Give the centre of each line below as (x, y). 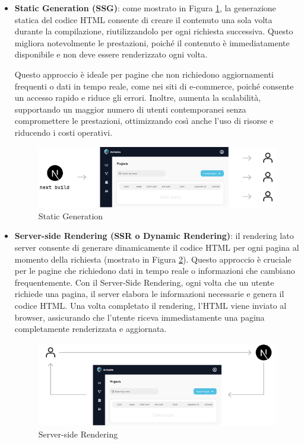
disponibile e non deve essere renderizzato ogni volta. (111, 54)
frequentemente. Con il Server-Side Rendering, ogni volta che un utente (144, 282)
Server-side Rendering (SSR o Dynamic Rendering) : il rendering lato (154, 236)
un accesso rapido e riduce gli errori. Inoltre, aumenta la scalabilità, (138, 98)
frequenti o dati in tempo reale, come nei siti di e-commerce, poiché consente (154, 86)
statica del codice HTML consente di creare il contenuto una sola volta (143, 19)
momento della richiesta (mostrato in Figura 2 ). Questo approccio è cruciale (153, 259)
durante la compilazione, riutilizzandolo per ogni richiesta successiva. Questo (154, 31)
